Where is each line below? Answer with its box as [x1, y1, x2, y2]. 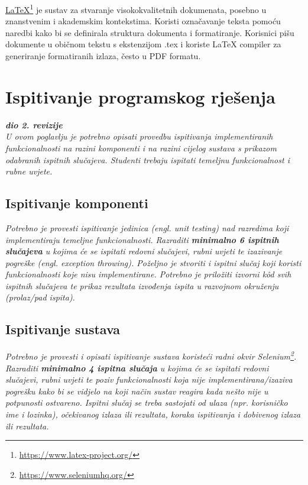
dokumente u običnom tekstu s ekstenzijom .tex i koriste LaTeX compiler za [5, 38, 281, 50]
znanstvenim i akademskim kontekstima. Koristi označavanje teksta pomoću [5, 15, 281, 27]
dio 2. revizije [5, 118, 63, 131]
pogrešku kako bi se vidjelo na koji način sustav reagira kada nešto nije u [5, 384, 268, 397]
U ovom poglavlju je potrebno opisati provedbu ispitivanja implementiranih [5, 130, 273, 143]
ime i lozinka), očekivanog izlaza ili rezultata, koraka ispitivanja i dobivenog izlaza [5, 408, 301, 420]
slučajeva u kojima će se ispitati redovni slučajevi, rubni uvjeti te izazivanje [5, 245, 283, 257]
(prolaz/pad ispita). [5, 291, 75, 303]
